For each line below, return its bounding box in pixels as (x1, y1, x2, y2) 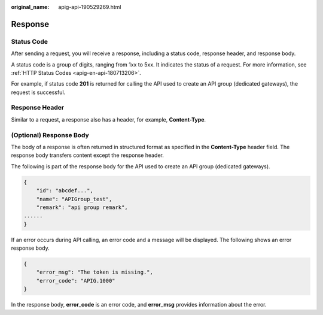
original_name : (11, 4, 50, 10)
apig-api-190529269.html (58, 4, 121, 10)
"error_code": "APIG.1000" (36, 277, 116, 284)
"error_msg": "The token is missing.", (36, 269, 154, 275)
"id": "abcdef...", (36, 187, 94, 194)
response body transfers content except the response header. (11, 152, 164, 159)
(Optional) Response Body (11, 131, 89, 139)
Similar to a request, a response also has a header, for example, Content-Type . (11, 116, 206, 123)
